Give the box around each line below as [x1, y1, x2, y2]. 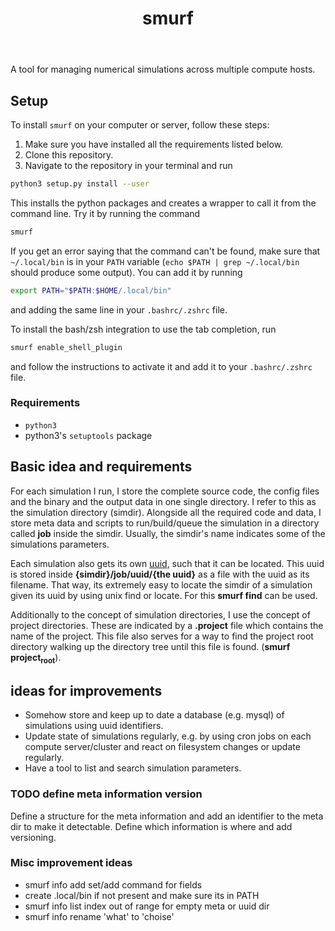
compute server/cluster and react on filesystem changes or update [24, 741, 301, 753]
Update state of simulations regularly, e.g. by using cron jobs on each [24, 730, 312, 742]
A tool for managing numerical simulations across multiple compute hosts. [10, 63, 316, 76]
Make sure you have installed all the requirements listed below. [24, 138, 284, 150]
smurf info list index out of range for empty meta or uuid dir [24, 900, 270, 912]
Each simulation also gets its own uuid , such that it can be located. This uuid [10, 557, 325, 569]
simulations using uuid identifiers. [24, 720, 164, 732]
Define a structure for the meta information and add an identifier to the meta [10, 810, 324, 822]
